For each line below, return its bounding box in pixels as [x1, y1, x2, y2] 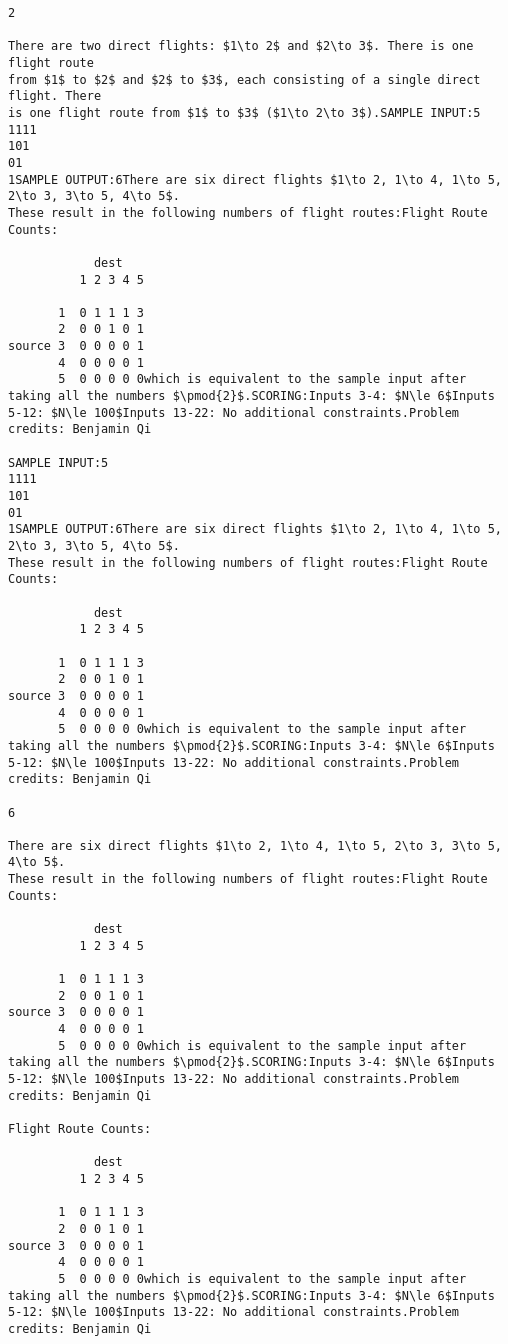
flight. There [8, 89, 102, 104]
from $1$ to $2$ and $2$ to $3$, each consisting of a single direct [8, 72, 481, 87]
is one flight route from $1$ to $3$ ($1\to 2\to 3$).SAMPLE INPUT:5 [8, 105, 481, 120]
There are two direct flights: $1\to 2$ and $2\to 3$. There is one [8, 39, 474, 54]
